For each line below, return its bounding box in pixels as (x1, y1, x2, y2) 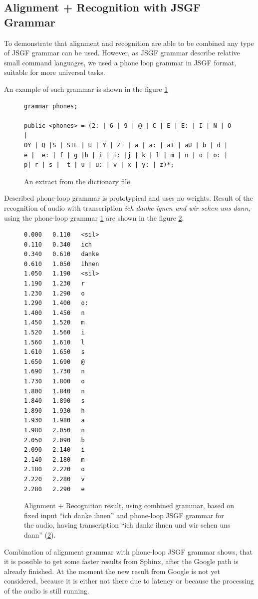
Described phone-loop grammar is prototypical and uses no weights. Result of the (4, 193, 253, 203)
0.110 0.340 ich (24, 241, 92, 248)
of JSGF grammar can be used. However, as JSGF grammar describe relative (4, 47, 240, 58)
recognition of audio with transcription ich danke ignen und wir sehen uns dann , (4, 202, 251, 213)
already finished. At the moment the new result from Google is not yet (4, 566, 220, 576)
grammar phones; (24, 102, 78, 110)
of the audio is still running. (4, 585, 89, 596)
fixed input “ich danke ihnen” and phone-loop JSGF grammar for (24, 510, 224, 520)
